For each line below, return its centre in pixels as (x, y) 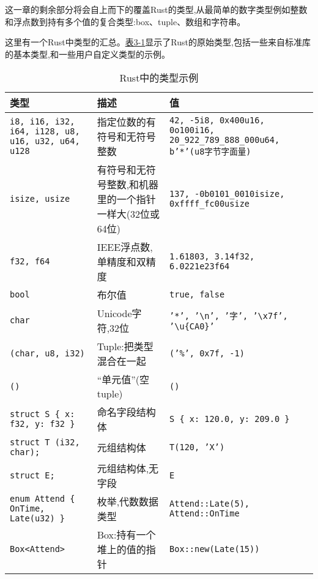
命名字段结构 (126, 412)
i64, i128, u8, (45, 132)
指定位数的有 (126, 122)
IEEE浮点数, (125, 247)
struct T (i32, (45, 443)
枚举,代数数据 (128, 502)
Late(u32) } (38, 519)
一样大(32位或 (128, 214)
